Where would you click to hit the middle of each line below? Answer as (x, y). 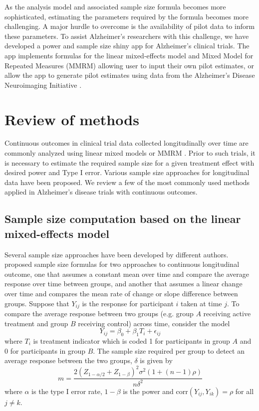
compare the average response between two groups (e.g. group (99, 313)
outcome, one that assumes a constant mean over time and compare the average (127, 274)
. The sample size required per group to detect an (169, 350)
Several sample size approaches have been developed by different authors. (117, 254)
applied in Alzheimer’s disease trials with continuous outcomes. (101, 192)
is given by (156, 360)
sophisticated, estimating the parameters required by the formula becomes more (127, 16)
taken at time (201, 303)
